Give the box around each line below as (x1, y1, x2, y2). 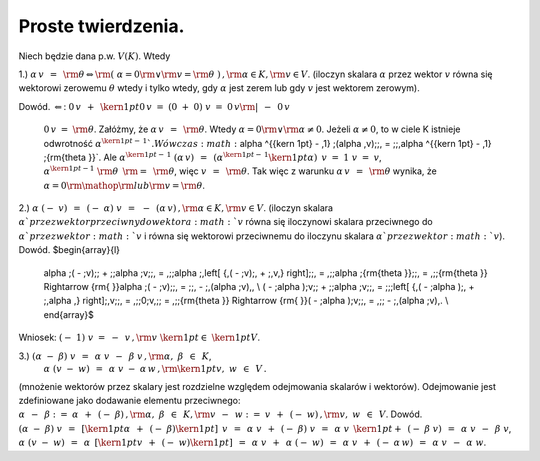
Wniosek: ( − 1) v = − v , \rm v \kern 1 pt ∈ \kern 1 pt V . (18, 331, 260, 344)
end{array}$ (43, 308, 95, 320)
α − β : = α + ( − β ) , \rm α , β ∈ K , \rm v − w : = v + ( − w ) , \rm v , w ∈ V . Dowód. (18, 408, 423, 420)
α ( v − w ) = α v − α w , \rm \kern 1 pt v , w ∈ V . (43, 363, 267, 374)
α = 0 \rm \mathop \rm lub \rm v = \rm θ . (43, 179, 205, 191)
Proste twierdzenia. (18, 15, 185, 37)
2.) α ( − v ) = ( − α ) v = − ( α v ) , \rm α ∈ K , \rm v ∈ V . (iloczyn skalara (18, 202, 334, 214)
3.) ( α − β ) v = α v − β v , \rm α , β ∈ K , (18, 350, 212, 362)
